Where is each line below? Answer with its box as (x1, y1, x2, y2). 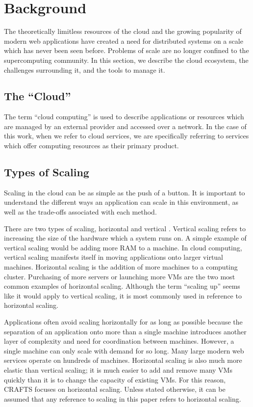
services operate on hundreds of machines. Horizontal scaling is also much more (4, 355, 242, 365)
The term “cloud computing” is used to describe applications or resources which (4, 111, 244, 122)
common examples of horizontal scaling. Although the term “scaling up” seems (4, 281, 240, 291)
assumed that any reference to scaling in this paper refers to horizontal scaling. (4, 393, 241, 404)
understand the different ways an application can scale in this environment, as (4, 197, 239, 207)
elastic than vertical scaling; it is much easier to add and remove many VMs (4, 364, 232, 375)
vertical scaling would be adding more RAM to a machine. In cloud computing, (4, 242, 242, 252)
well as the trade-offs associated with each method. (4, 207, 157, 217)
